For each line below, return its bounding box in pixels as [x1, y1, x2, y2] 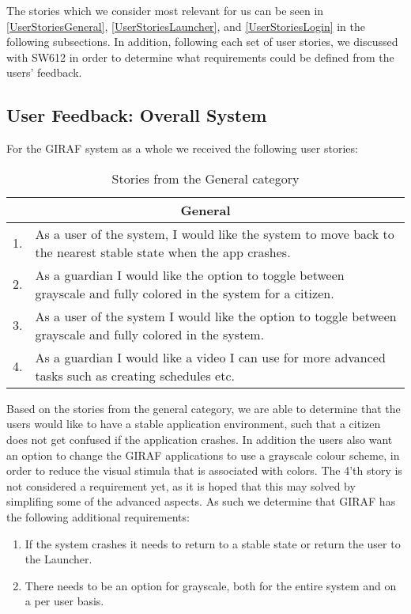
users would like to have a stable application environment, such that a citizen [6, 415, 381, 432]
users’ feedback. [6, 64, 82, 81]
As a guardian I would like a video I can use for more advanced [35, 347, 386, 366]
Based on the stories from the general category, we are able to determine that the [6, 400, 401, 416]
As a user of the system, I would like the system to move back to [35, 224, 394, 243]
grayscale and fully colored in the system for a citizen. [35, 283, 334, 302]
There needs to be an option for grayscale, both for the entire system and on [25, 577, 397, 593]
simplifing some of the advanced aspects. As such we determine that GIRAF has [6, 493, 396, 510]
